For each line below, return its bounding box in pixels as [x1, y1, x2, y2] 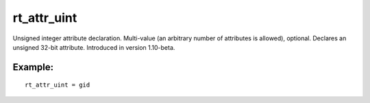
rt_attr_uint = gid [25, 81, 90, 89]
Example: [12, 61, 54, 73]
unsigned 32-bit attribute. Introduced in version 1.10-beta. [12, 43, 175, 51]
